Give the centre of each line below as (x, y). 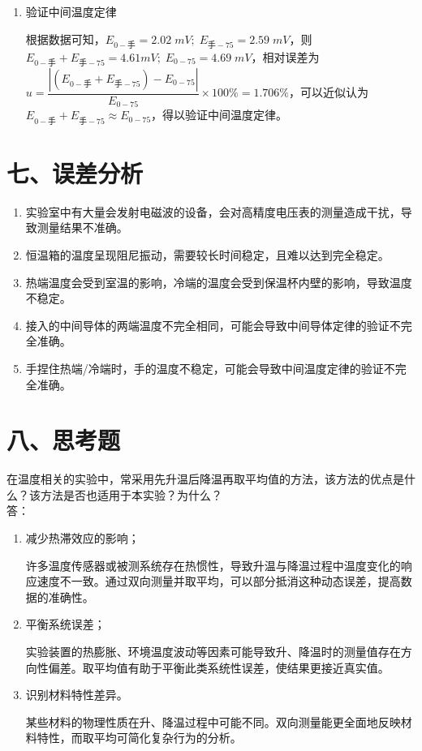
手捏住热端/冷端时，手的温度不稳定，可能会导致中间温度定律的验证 (205, 368)
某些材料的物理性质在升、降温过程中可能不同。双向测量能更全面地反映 (213, 721)
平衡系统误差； (65, 624)
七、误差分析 (75, 172)
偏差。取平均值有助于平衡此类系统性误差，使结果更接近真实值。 (219, 667)
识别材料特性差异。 (77, 695)
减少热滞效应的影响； (82, 538)
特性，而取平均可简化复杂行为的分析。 (139, 738)
